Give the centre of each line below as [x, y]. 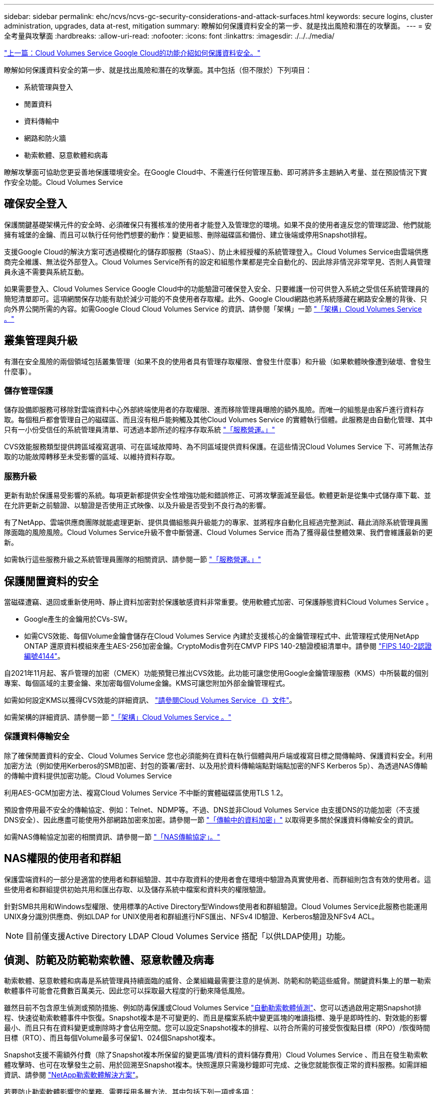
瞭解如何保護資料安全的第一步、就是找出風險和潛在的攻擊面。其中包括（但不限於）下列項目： [158, 70]
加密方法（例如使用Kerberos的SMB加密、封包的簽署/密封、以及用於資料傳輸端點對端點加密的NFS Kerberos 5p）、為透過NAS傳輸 [216, 765]
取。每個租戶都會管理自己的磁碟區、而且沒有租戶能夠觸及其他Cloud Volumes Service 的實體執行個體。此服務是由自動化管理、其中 [218, 420]
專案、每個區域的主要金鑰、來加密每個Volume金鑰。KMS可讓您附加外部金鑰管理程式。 [147, 683]
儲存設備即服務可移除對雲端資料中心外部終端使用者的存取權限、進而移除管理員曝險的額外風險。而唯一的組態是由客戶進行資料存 [214, 410]
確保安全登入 [35, 204]
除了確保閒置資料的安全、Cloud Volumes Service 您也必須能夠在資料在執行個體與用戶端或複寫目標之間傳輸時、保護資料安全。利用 [218, 755]
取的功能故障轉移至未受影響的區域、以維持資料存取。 [91, 457]
